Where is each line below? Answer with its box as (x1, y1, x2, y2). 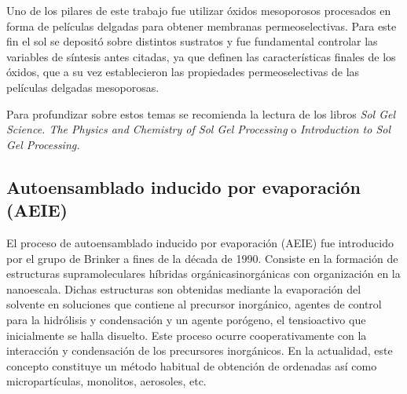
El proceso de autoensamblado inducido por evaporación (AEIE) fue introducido (6, 234, 394, 250)
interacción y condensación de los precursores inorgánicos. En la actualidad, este (6, 342, 393, 359)
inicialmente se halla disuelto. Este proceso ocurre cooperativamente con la (6, 327, 367, 343)
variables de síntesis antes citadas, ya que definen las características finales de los (6, 48, 396, 64)
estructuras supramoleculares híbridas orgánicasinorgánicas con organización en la (6, 265, 401, 282)
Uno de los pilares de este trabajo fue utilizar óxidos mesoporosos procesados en (6, 2, 391, 18)
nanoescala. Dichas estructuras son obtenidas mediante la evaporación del (6, 280, 361, 297)
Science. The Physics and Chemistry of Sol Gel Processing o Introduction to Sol (6, 121, 391, 137)
